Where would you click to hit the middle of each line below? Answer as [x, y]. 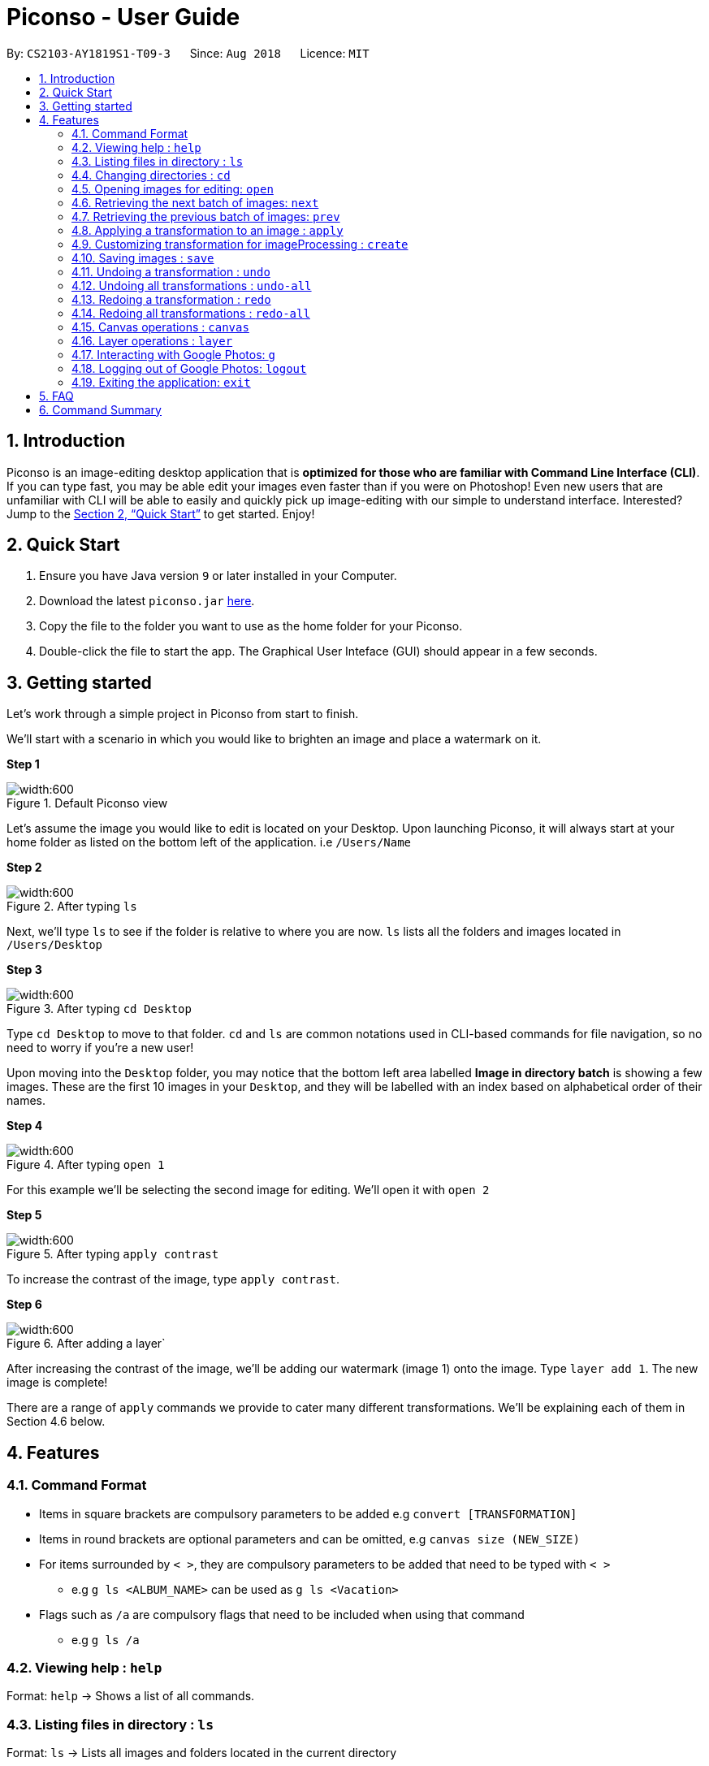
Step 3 [24, 970]
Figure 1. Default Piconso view [87, 803]
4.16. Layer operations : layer [152, 340]
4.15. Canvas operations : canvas [160, 327]
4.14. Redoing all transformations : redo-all [191, 313]
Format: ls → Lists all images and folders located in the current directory [202, 1753]
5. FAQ [56, 396]
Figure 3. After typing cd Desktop [99, 1009]
